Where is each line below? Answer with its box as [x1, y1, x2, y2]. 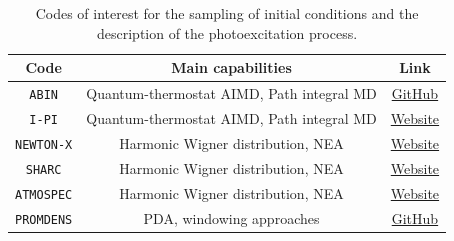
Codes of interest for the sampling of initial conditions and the [35, 3, 419, 23]
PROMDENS [15, 212, 73, 227]
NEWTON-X [15, 137, 73, 152]
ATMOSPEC [15, 187, 73, 202]
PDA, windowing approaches [143, 207, 320, 228]
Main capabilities [171, 57, 292, 78]
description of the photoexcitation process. [96, 22, 358, 43]
